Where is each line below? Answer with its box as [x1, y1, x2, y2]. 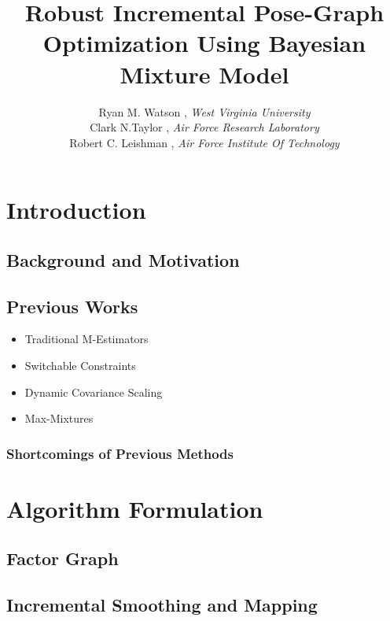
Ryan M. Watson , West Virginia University [98, 103, 311, 120]
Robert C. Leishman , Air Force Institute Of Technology [69, 134, 340, 150]
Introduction [6, 194, 146, 226]
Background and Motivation [6, 247, 240, 272]
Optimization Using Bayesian [42, 27, 366, 59]
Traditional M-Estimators [24, 331, 149, 347]
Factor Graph [6, 546, 119, 571]
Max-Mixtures [24, 410, 94, 427]
